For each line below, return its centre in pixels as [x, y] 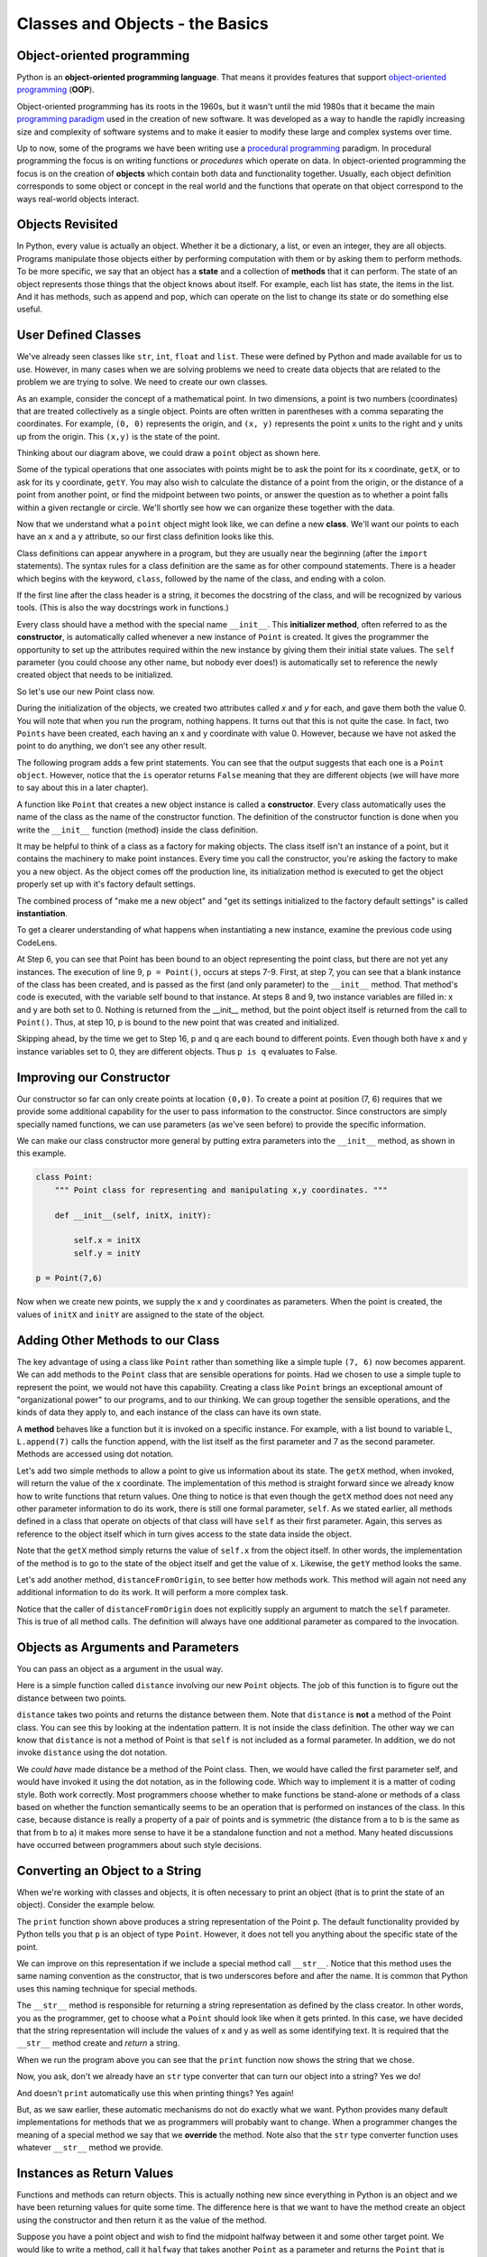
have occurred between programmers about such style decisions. [139, 1845]
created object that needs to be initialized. [95, 675]
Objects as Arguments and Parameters [128, 1647]
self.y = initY [107, 1253]
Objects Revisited [67, 224]
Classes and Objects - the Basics [143, 23]
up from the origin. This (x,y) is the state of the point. [118, 436]
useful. [29, 309]
